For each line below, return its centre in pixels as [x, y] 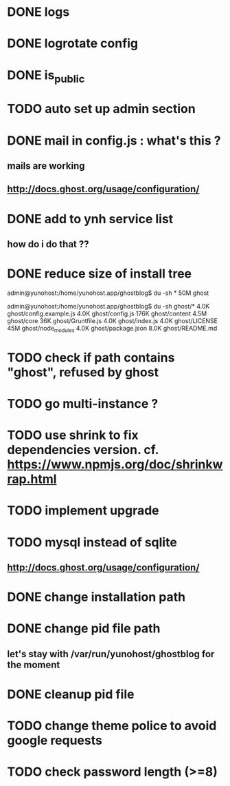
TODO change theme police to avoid [112, 726]
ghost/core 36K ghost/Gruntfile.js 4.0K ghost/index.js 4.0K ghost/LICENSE [113, 320]
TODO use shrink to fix [73, 435]
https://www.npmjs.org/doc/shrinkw [115, 465]
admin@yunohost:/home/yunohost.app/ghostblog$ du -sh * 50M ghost [108, 293]
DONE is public [46, 76]
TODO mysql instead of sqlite [92, 542]
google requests [55, 741]
